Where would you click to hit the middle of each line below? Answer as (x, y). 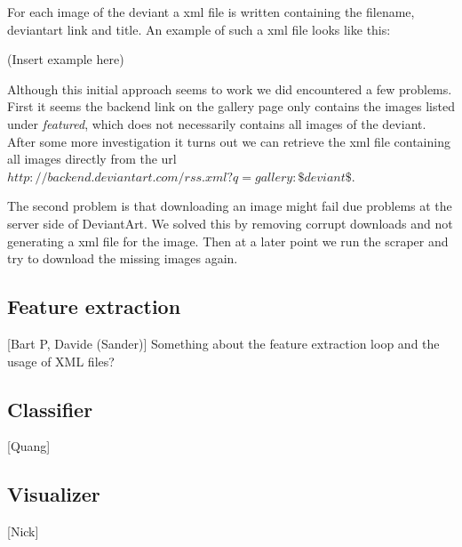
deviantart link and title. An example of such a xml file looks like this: (199, 29)
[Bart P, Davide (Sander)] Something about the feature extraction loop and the (223, 343)
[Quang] (29, 446)
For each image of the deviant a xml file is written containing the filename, (211, 12)
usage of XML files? (61, 361)
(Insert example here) (66, 59)
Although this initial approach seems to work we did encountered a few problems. (230, 88)
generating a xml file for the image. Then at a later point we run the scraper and (228, 241)
